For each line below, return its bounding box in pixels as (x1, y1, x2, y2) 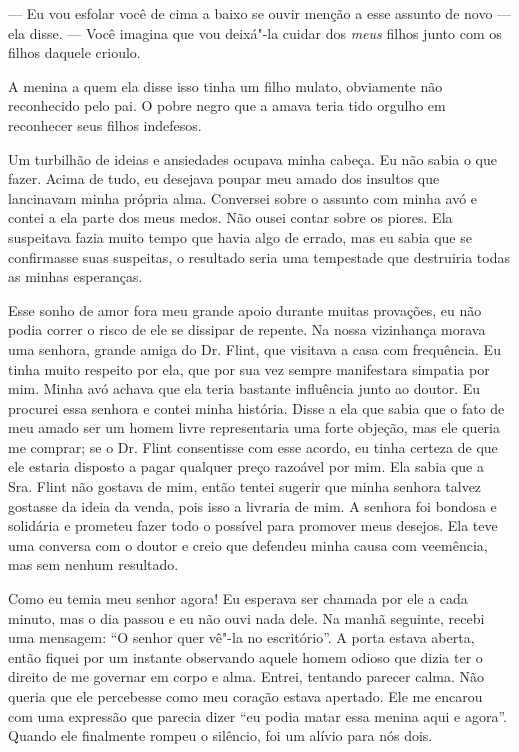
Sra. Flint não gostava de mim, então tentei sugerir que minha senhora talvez (8, 476, 482, 497)
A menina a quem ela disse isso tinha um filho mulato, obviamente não (8, 75, 443, 96)
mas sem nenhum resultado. (8, 554, 179, 575)
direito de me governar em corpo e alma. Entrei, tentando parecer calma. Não (8, 666, 485, 687)
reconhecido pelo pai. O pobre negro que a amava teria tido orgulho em (8, 95, 446, 116)
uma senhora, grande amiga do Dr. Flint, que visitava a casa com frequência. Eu (8, 338, 501, 359)
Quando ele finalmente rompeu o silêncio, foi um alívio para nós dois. (8, 725, 433, 746)
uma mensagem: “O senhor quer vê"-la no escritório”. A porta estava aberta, (8, 627, 475, 648)
